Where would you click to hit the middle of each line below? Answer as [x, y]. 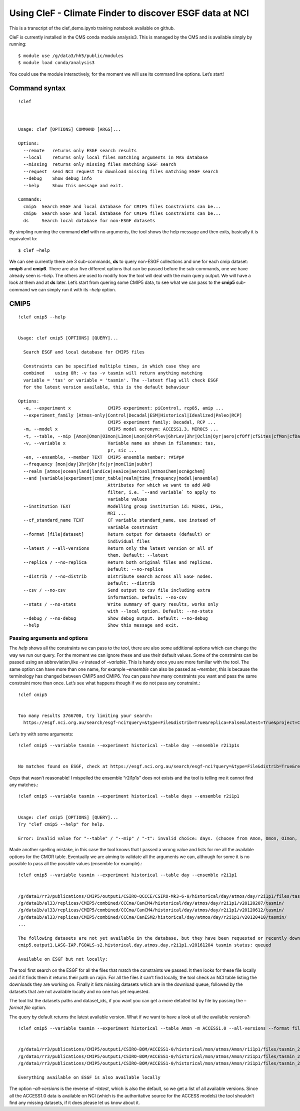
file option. [35, 1008]
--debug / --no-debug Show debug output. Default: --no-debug [115, 618]
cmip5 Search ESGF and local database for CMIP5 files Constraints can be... [122, 206]
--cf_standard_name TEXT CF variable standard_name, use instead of [119, 520]
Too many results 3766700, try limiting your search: [85, 715]
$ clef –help [34, 250]
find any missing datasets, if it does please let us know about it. [74, 1103]
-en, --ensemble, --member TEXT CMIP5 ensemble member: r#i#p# [104, 457]
